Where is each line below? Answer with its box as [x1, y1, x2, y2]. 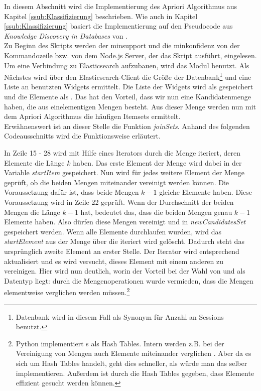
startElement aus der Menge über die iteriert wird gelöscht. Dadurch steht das [4, 236, 244, 246]
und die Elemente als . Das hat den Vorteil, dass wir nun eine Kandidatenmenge [4, 91, 251, 101]
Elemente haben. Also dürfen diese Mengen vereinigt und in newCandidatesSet [4, 216, 246, 227]
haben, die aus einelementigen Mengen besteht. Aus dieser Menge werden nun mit [4, 101, 256, 111]
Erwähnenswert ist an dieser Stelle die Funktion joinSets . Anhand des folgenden [4, 120, 250, 131]
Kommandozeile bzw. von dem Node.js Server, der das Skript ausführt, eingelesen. [4, 50, 257, 60]
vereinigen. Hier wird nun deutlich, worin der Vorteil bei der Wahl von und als [4, 266, 245, 276]
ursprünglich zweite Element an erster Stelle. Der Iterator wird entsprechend [4, 245, 239, 256]
